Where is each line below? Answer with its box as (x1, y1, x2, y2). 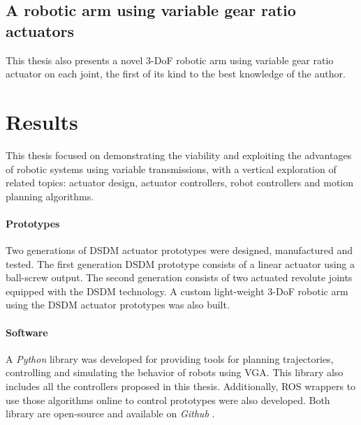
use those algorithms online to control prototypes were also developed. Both (6, 392, 330, 407)
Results (6, 107, 78, 135)
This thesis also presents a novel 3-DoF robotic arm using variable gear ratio (6, 52, 334, 67)
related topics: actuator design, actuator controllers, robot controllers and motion (6, 175, 354, 190)
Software (6, 325, 48, 339)
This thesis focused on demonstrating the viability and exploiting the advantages (6, 147, 352, 162)
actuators (6, 20, 74, 41)
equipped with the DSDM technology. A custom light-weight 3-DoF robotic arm (6, 283, 348, 298)
